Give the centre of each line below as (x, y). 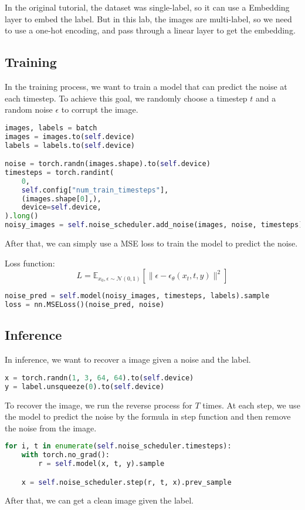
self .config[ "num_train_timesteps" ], (95, 190)
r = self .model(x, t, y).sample (101, 464)
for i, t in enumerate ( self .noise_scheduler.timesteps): (118, 446)
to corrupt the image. (100, 109)
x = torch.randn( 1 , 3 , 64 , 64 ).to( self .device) (99, 378)
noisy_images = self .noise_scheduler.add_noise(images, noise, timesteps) (154, 225)
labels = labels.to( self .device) (70, 145)
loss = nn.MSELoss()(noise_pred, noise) (85, 305)
